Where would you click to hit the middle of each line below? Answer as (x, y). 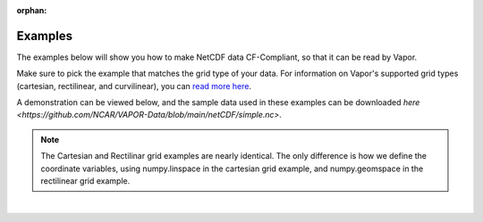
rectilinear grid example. (85, 181)
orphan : (32, 10)
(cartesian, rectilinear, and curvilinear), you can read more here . (134, 86)
